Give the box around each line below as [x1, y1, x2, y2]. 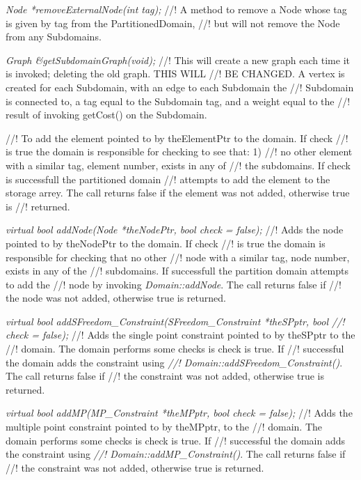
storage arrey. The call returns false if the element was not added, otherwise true [6, 185, 350, 200]
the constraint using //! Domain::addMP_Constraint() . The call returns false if [6, 447, 346, 461]
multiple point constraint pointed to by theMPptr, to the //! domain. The [6, 419, 323, 434]
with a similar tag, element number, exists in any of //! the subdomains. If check [6, 157, 351, 172]
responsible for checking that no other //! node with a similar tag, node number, [6, 249, 350, 264]
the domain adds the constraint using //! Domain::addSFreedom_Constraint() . [6, 355, 343, 369]
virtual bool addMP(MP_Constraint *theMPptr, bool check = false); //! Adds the [6, 405, 353, 420]
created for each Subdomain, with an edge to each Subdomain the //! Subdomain [6, 79, 354, 94]
